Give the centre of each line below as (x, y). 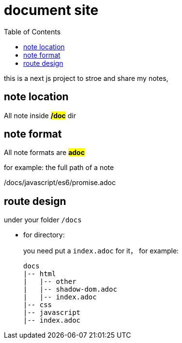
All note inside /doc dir (40, 115)
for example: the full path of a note (59, 168)
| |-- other (50, 282)
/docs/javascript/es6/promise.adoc (60, 183)
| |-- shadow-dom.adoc (70, 289)
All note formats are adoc (44, 153)
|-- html (40, 274)
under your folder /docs (43, 220)
